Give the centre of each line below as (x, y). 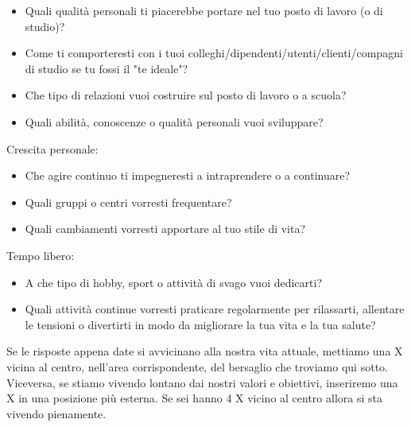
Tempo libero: (41, 255)
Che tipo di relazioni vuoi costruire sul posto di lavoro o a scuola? (186, 95)
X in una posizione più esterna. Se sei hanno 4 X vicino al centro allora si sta (194, 398)
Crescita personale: (52, 148)
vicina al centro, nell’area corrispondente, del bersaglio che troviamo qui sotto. (197, 366)
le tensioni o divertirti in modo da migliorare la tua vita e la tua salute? (200, 324)
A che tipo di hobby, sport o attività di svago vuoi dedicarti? (174, 282)
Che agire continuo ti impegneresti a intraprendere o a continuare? (188, 175)
